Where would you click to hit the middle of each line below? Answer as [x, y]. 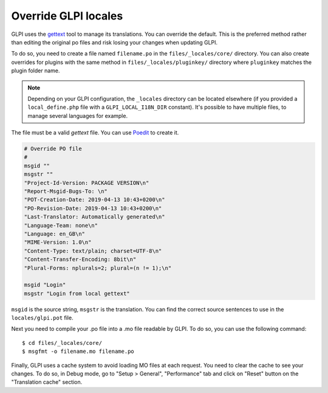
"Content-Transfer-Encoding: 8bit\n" [80, 259]
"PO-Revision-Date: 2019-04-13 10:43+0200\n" [93, 208]
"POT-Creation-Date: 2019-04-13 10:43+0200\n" [94, 200]
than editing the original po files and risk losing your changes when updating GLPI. [114, 42]
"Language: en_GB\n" [54, 234]
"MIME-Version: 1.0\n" [58, 242]
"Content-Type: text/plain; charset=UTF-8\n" [93, 251]
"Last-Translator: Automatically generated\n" [94, 217]
